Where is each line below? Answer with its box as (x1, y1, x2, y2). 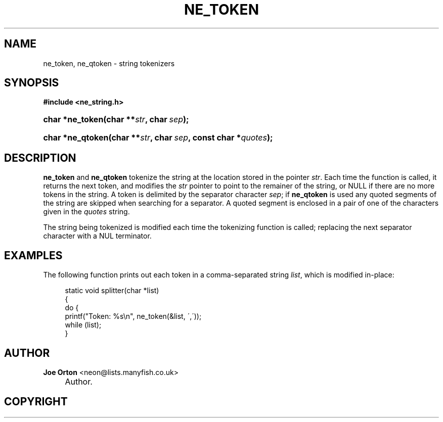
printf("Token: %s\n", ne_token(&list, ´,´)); (65, 312, 202, 321)
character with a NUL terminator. (43, 231, 152, 241)
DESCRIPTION (4, 151, 76, 164)
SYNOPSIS (4, 76, 59, 89)
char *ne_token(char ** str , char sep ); (43, 114, 189, 125)
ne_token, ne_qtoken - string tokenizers (43, 59, 175, 68)
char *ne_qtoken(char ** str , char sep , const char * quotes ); (43, 132, 273, 143)
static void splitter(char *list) (65, 286, 159, 295)
